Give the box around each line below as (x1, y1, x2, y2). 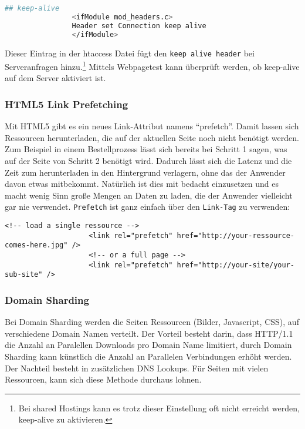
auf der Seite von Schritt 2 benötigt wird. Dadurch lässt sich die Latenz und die (5, 155, 292, 166)
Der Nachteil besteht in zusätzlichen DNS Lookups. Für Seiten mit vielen (5, 361, 269, 374)
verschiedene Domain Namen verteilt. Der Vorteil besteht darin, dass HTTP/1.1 (5, 327, 293, 339)
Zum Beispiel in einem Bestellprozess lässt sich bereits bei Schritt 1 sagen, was (5, 143, 287, 155)
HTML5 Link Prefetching (5, 96, 128, 111)
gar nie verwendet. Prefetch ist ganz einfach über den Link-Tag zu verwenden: (5, 200, 290, 213)
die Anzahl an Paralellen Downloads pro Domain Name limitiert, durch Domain (5, 338, 292, 351)
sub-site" (5, 270, 43, 279)
